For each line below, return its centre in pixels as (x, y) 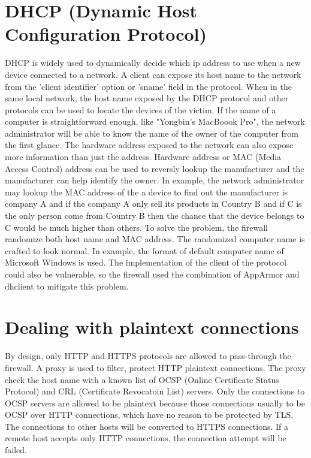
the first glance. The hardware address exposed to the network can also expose (149, 145)
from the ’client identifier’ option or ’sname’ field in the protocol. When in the (148, 86)
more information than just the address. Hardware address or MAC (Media (143, 157)
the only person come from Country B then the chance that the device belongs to (155, 216)
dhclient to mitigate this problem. (67, 286)
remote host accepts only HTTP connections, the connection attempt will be (146, 438)
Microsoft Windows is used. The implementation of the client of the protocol (146, 262)
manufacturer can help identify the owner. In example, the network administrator (155, 180)
